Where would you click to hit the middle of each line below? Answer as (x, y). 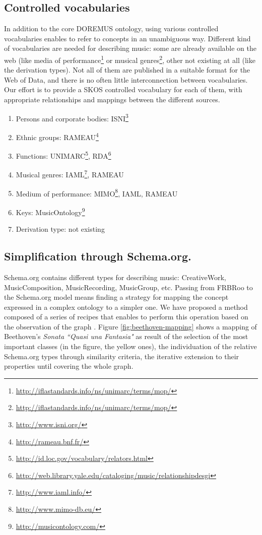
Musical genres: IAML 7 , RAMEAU (70, 174)
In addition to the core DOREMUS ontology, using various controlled (111, 28)
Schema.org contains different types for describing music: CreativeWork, (115, 277)
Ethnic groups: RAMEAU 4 (57, 136)
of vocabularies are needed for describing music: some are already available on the (130, 48)
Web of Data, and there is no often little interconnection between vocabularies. (126, 79)
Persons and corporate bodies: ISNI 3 (72, 117)
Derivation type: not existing (60, 229)
